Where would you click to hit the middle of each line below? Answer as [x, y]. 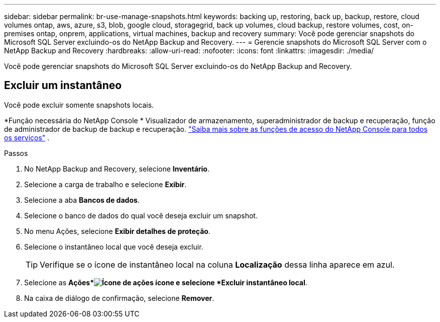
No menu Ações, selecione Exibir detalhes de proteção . [117, 231]
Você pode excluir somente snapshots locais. [79, 105]
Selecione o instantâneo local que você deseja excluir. [114, 247]
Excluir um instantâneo [63, 86]
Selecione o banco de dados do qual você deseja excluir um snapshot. [141, 215]
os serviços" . [27, 137]
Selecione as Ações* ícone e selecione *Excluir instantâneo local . [166, 282]
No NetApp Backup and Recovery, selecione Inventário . [117, 169]
